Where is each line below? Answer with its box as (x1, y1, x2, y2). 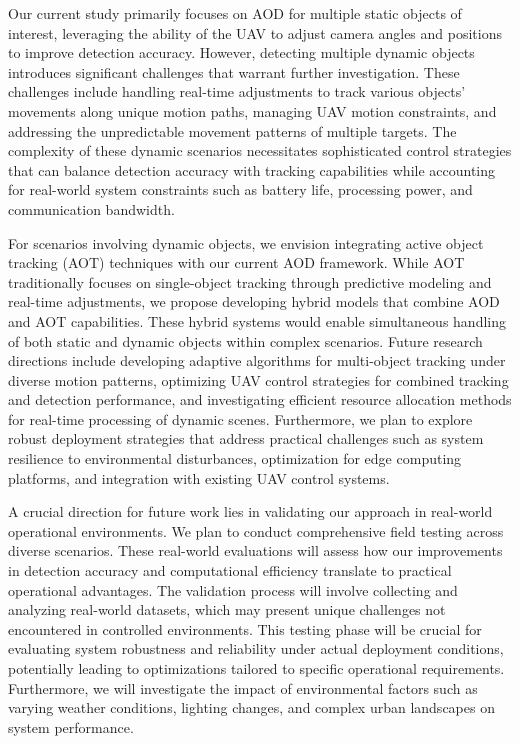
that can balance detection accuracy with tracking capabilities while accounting (8, 159, 496, 180)
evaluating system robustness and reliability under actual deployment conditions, (8, 638, 504, 659)
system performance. (8, 716, 134, 737)
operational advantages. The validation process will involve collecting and (8, 579, 458, 600)
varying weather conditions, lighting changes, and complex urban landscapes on (8, 697, 495, 718)
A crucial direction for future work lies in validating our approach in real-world (8, 501, 493, 522)
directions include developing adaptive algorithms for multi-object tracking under (8, 350, 506, 371)
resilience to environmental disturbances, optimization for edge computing (8, 448, 462, 469)
